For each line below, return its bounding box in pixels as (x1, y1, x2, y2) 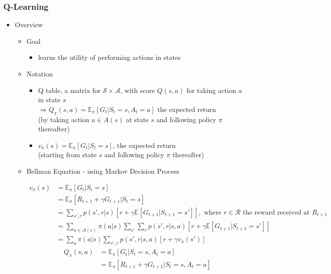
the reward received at (243, 209, 310, 216)
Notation (26, 69, 53, 78)
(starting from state (38, 149, 97, 160)
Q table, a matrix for (38, 85, 101, 95)
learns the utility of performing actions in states (38, 52, 181, 62)
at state (126, 114, 149, 124)
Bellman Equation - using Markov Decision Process (26, 165, 179, 176)
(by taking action (38, 114, 89, 124)
